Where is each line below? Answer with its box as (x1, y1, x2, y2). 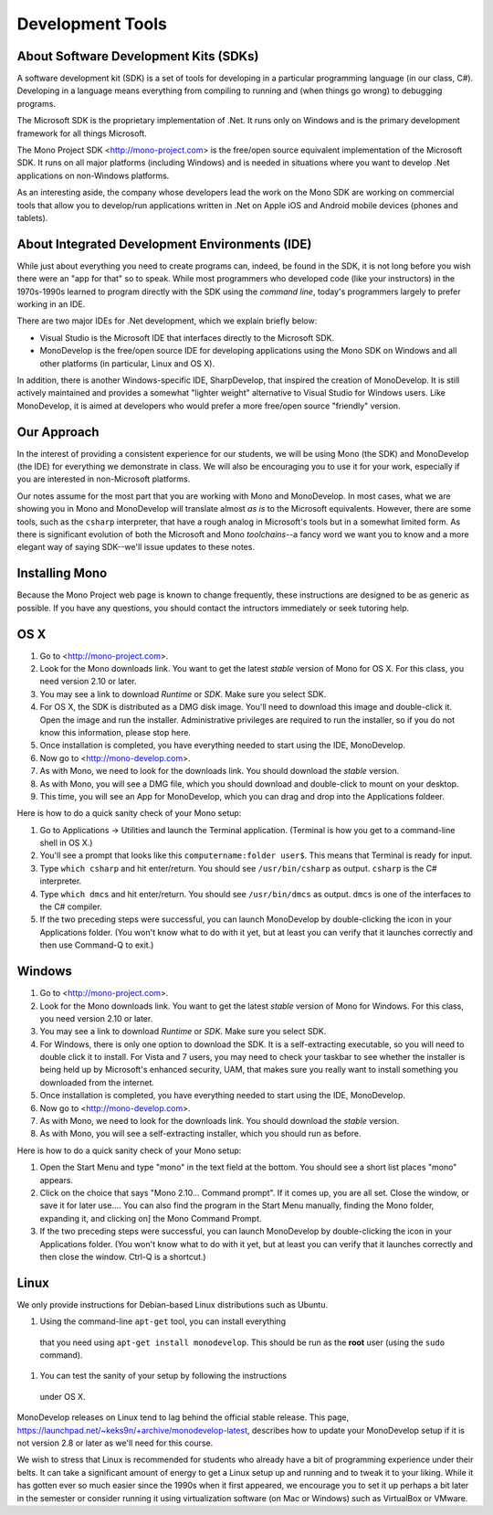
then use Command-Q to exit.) (39, 939, 154, 950)
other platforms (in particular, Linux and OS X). (39, 357, 215, 369)
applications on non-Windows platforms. (16, 170, 170, 181)
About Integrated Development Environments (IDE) (16, 236, 312, 251)
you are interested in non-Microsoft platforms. (16, 473, 191, 484)
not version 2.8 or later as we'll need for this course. (16, 1437, 214, 1448)
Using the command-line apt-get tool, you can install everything (39, 1316, 287, 1327)
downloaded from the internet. (39, 1076, 155, 1087)
